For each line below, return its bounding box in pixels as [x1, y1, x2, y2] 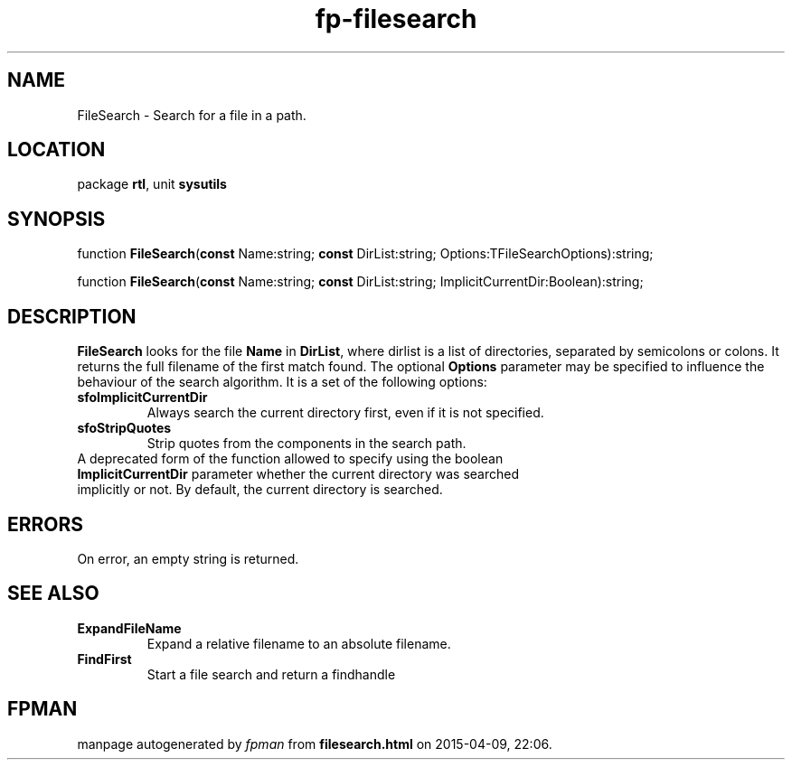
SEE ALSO [7, 582, 99, 605]
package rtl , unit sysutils [77, 176, 227, 192]
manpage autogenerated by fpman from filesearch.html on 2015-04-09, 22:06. [77, 735, 552, 752]
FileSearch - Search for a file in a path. [77, 107, 306, 123]
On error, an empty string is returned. [77, 550, 299, 566]
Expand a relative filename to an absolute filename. [146, 635, 451, 651]
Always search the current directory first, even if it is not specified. [146, 405, 544, 421]
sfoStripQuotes [77, 420, 172, 436]
